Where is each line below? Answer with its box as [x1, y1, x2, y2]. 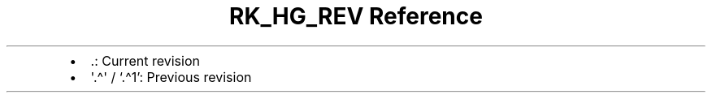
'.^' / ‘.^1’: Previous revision [90, 68, 252, 85]
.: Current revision [90, 52, 200, 69]
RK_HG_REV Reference [229, 2, 483, 30]
